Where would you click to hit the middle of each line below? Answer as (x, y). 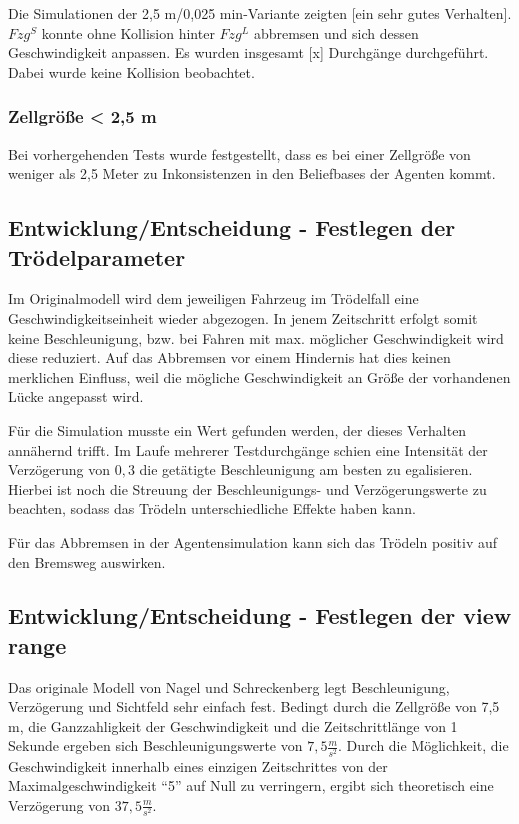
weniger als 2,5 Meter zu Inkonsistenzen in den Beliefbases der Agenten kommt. (252, 173)
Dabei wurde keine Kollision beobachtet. (131, 71)
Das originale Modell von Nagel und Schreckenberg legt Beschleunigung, (229, 686)
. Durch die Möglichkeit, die (423, 745)
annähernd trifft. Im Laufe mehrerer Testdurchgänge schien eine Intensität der (248, 449)
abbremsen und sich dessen (336, 32)
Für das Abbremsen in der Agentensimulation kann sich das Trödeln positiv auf (253, 541)
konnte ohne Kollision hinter (128, 32)
